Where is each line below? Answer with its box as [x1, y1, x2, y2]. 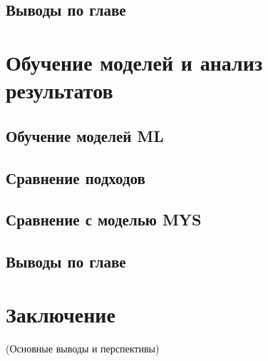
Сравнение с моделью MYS [6, 208, 202, 230]
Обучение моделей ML [6, 124, 164, 146]
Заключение [6, 299, 115, 328]
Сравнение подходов [6, 166, 145, 188]
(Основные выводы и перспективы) [6, 340, 160, 355]
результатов [6, 76, 113, 105]
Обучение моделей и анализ [6, 47, 263, 76]
